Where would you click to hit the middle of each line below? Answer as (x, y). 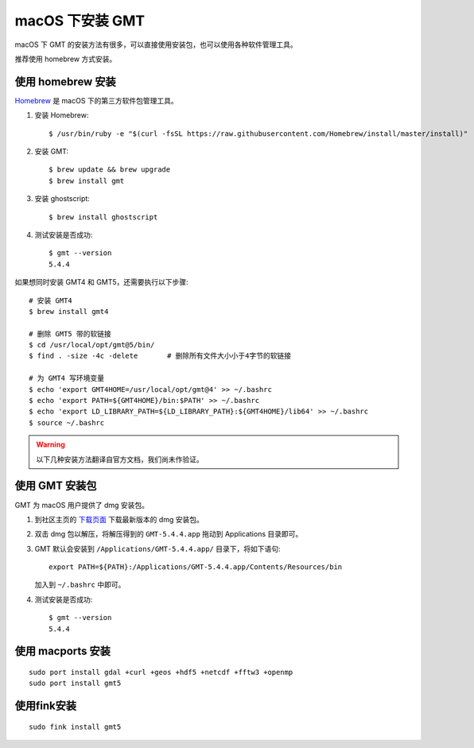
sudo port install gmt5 (75, 683)
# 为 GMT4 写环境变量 (67, 378)
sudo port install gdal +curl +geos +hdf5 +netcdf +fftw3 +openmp (161, 672)
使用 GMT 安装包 (56, 486)
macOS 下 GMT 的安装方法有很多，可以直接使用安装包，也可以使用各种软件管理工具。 (156, 45)
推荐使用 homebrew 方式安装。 (66, 59)
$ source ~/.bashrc (67, 422)
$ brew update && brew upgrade (110, 170)
